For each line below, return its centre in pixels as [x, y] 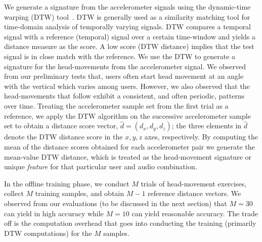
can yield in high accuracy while [54, 213]
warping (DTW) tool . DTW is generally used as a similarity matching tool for [127, 16]
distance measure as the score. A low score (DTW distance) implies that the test [129, 46]
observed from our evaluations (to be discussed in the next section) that [116, 203]
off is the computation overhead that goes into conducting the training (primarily [130, 223]
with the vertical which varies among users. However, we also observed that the [127, 86]
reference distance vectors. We [194, 193]
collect [14, 193]
